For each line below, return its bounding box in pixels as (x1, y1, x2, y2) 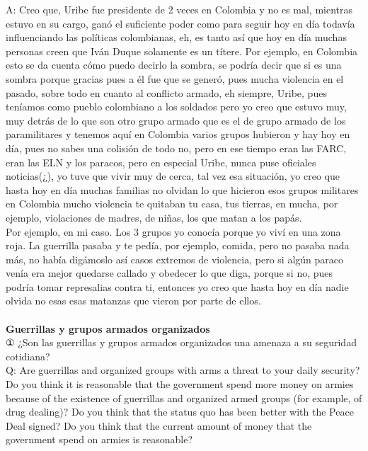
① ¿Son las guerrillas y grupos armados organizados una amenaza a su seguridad (6, 335, 357, 350)
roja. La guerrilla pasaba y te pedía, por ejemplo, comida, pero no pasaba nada (6, 238, 350, 253)
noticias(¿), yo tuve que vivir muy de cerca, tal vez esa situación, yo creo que (6, 169, 340, 183)
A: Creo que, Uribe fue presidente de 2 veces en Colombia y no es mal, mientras (6, 2, 352, 16)
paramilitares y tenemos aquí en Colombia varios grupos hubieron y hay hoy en (6, 127, 350, 142)
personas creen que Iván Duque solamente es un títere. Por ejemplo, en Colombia (6, 43, 358, 58)
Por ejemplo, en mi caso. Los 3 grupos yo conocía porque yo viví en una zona (6, 224, 341, 239)
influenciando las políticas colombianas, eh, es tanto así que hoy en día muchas (6, 30, 347, 45)
